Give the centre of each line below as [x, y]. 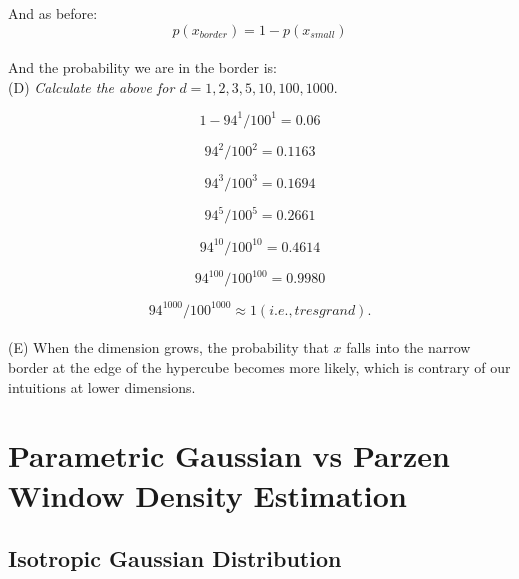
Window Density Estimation [207, 494]
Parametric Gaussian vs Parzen [229, 455]
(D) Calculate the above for [91, 86]
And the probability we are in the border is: [142, 67]
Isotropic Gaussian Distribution [175, 558]
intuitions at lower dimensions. [102, 386]
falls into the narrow [408, 347]
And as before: [53, 13]
